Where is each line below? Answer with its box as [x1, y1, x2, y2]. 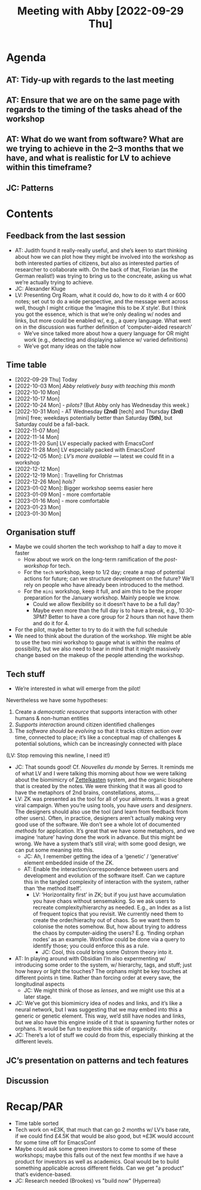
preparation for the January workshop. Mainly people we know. [23, 594, 181, 601]
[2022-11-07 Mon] [14, 427, 60, 434]
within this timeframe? [6, 162, 92, 172]
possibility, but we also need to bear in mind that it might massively [14, 645, 181, 652]
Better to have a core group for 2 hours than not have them [48, 613, 194, 621]
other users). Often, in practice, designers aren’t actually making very [14, 815, 187, 822]
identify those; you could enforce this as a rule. [32, 942, 149, 950]
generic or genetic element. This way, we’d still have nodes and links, [14, 1012, 186, 1019]
